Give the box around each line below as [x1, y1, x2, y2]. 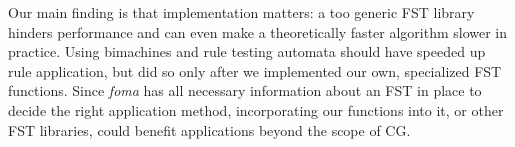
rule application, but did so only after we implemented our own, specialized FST [8, 60, 502, 81]
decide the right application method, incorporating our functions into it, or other [8, 99, 504, 120]
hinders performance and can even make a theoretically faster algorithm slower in [8, 21, 508, 42]
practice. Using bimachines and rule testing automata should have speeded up [8, 41, 486, 62]
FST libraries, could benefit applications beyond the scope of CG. [8, 119, 411, 140]
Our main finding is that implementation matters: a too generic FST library [8, 2, 475, 22]
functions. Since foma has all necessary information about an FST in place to [8, 80, 482, 101]
